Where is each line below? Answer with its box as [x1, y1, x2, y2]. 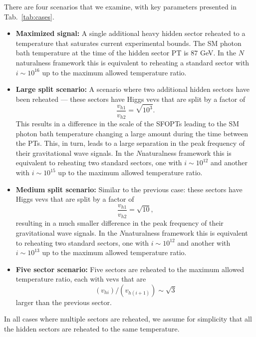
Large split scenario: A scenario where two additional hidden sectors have [15, 84, 250, 94]
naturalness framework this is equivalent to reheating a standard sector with [15, 57, 250, 67]
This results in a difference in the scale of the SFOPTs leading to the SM [15, 118, 240, 129]
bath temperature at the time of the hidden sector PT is [15, 47, 189, 58]
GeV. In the [200, 47, 236, 58]
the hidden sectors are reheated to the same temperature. [4, 324, 180, 334]
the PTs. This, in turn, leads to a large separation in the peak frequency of [15, 138, 245, 148]
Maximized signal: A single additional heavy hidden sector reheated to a [15, 28, 246, 38]
